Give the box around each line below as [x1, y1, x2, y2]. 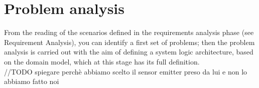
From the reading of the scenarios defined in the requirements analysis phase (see [4, 27, 254, 37]
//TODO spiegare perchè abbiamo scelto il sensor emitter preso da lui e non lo [4, 66, 247, 76]
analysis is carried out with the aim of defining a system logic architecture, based [4, 46, 253, 57]
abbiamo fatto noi [4, 76, 59, 86]
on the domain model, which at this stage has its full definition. [4, 56, 200, 66]
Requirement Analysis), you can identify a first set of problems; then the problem [4, 36, 255, 47]
